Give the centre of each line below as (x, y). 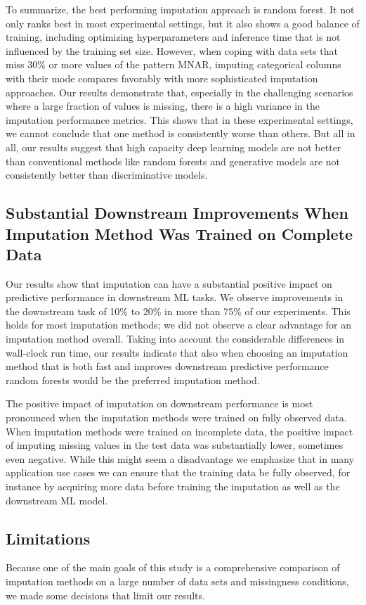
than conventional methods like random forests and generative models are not (173, 161)
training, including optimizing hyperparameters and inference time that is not (173, 37)
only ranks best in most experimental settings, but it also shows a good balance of (183, 23)
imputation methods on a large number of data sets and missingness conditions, (177, 581)
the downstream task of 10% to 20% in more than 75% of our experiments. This (178, 311)
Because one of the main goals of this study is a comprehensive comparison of (173, 567)
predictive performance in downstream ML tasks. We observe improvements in (175, 297)
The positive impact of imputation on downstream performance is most (159, 403)
